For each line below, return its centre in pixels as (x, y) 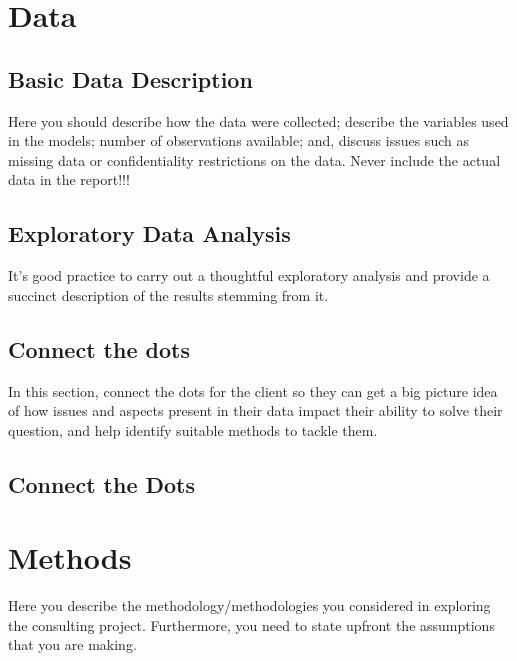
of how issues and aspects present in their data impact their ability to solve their (255, 410)
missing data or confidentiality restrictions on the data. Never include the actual (254, 159)
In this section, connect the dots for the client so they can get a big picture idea (253, 390)
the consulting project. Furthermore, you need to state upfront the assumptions (251, 624)
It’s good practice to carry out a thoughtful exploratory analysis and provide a (249, 275)
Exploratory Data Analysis (149, 233)
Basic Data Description (130, 78)
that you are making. (72, 644)
